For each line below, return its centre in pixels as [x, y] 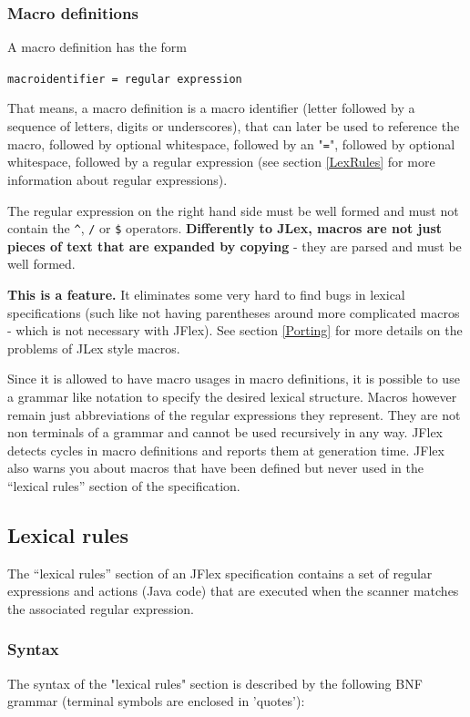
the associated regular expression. [101, 608]
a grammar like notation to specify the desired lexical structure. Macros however [232, 396]
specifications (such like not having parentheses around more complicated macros [234, 312]
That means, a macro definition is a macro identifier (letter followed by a [211, 108]
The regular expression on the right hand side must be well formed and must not [233, 210]
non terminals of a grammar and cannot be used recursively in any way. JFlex [225, 432]
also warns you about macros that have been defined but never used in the [215, 468]
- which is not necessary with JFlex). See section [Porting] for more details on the [235, 330]
